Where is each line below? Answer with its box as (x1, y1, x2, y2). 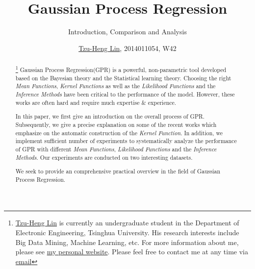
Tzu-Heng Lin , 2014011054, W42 (78, 43, 177, 53)
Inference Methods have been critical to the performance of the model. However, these (15, 90, 235, 98)
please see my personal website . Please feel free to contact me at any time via (15, 246, 249, 257)
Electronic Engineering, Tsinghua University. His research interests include (15, 227, 239, 237)
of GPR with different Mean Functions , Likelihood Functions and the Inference (15, 145, 217, 153)
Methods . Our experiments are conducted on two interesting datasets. (15, 153, 193, 161)
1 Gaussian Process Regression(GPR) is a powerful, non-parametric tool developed (15, 64, 227, 74)
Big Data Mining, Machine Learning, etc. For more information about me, (15, 237, 239, 247)
